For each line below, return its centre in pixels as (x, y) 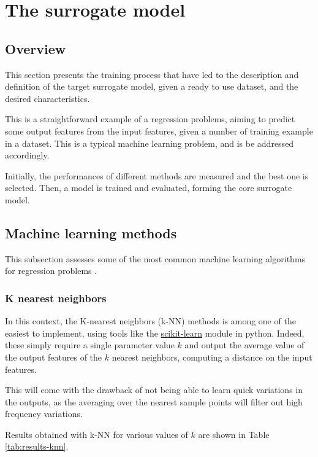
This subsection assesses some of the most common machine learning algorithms (155, 258)
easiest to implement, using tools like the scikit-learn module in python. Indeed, (155, 333)
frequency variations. (44, 414)
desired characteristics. (47, 98)
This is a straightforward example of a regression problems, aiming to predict (150, 119)
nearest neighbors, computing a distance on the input (212, 357)
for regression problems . (51, 271)
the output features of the (54, 357)
